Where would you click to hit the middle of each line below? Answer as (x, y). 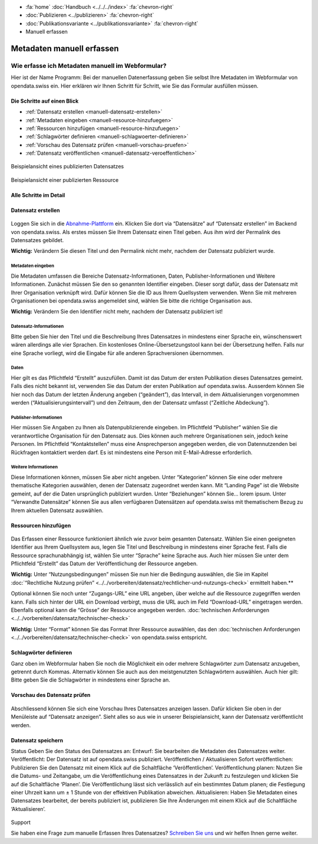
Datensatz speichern (37, 740)
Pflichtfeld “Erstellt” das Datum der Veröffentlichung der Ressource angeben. (105, 563)
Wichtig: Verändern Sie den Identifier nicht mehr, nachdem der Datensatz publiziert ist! (117, 312)
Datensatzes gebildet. (37, 240)
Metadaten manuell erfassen (65, 48)
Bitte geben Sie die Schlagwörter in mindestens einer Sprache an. (91, 680)
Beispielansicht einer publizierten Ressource (65, 180)
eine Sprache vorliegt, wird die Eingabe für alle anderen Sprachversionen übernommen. (117, 353)
